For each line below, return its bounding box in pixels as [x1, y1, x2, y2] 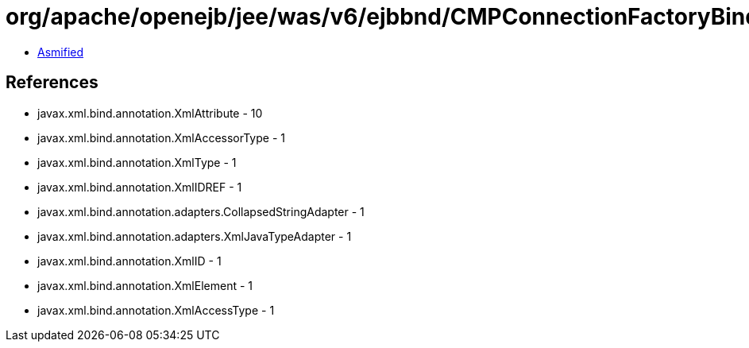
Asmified [37, 44, 84, 59]
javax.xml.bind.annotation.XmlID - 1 [37, 253, 222, 268]
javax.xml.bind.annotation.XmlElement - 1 [37, 278, 253, 292]
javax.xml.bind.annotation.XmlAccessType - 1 [37, 303, 275, 317]
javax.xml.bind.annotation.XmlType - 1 [37, 155, 237, 169]
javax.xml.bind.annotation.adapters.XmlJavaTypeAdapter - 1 [37, 229, 352, 243]
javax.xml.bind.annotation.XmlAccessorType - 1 [37, 130, 285, 145]
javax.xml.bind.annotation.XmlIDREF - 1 [37, 180, 242, 194]
